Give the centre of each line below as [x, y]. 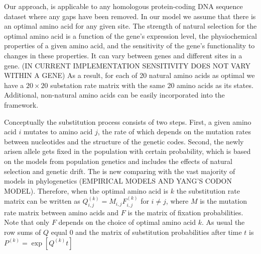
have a [14, 85]
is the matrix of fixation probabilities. [185, 212]
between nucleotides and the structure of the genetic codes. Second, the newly [124, 141]
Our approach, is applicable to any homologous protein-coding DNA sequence [123, 6]
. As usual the [223, 222]
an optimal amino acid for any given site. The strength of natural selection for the [130, 26]
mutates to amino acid [58, 132]
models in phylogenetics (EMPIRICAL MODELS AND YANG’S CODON [118, 181]
